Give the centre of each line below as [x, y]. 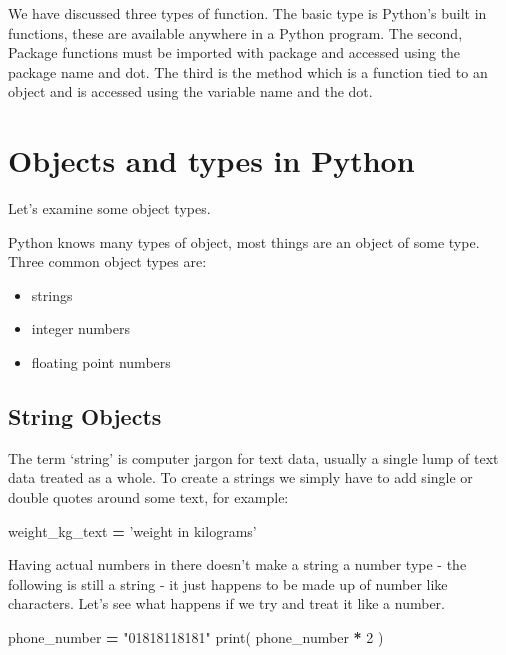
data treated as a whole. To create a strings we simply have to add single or [240, 477]
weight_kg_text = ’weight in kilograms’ [132, 530]
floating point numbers [101, 362]
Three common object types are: [107, 261]
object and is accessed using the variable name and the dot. [190, 91]
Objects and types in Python [211, 160]
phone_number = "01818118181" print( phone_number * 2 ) [196, 637]
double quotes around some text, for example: [148, 497]
